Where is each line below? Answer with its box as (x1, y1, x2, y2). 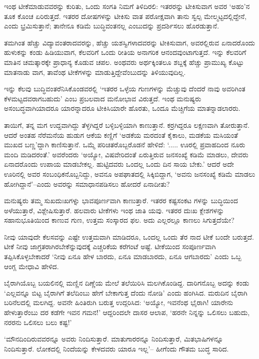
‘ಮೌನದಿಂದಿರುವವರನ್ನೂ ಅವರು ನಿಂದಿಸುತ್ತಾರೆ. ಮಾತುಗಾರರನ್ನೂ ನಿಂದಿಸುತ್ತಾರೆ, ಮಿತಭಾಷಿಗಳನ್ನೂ (4, 334, 224, 344)
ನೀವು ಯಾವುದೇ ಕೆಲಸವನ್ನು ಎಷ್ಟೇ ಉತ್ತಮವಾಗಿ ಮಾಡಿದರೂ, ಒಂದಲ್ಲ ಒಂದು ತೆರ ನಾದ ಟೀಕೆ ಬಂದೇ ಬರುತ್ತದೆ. (4, 231, 255, 242)
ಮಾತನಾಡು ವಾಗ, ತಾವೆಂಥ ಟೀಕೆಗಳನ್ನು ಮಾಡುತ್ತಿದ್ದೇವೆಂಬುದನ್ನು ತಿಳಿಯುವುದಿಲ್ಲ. (4, 66, 186, 77)
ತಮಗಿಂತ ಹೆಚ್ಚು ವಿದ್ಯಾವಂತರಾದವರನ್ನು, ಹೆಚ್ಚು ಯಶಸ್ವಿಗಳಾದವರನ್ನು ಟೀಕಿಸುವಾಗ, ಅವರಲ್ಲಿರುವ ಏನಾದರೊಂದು (4, 37, 256, 47)
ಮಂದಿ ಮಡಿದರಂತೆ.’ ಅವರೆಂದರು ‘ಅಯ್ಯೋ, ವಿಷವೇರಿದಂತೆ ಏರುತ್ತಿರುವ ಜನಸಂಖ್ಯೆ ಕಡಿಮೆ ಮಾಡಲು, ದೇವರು (4, 149, 249, 159)
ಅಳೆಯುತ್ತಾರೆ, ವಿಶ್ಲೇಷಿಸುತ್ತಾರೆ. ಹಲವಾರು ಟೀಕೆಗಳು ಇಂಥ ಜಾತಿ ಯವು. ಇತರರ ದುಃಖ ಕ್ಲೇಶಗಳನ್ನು (4, 205, 225, 215)
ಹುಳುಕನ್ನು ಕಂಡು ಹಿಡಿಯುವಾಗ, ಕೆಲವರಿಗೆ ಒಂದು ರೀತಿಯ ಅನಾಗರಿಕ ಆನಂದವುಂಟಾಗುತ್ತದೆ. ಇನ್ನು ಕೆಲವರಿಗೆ (4, 47, 247, 57)
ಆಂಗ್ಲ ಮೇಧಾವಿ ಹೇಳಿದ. (4, 261, 59, 271)
